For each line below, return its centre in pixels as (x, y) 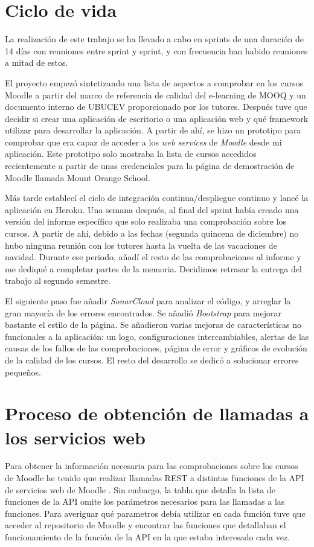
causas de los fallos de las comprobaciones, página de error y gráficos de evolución (156, 348)
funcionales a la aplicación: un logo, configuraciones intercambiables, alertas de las (157, 336)
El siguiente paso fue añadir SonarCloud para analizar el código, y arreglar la (148, 301)
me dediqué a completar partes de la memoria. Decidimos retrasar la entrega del (153, 268)
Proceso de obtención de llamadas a (157, 413)
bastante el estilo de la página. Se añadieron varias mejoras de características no (153, 325)
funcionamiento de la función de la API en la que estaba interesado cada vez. (148, 537)
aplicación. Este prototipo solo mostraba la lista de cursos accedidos (131, 154)
